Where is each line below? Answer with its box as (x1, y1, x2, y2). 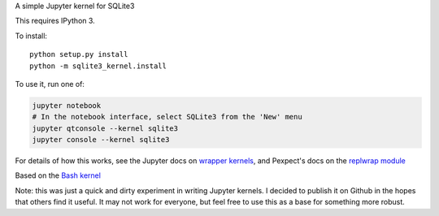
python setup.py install (29, 50, 128, 59)
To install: (15, 31, 48, 41)
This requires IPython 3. (15, 16, 95, 26)
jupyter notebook (32, 101, 102, 110)
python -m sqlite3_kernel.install (29, 61, 167, 71)
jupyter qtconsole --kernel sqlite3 (32, 123, 179, 133)
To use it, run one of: (15, 79, 85, 89)
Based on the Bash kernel (15, 171, 102, 180)
